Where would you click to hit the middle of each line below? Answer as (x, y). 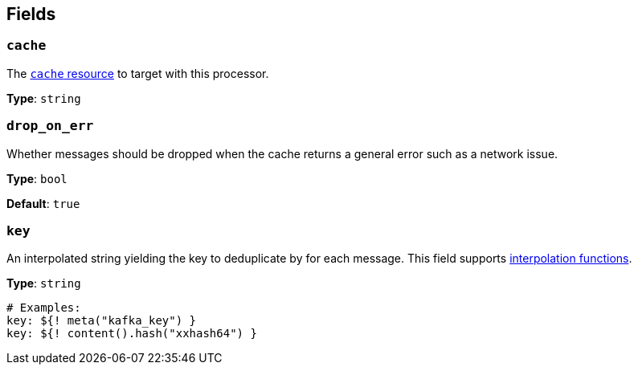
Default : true (43, 203)
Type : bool (37, 178)
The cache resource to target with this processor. (138, 73)
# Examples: (44, 308)
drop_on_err (50, 126)
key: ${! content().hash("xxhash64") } (132, 334)
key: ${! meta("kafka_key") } (102, 321)
